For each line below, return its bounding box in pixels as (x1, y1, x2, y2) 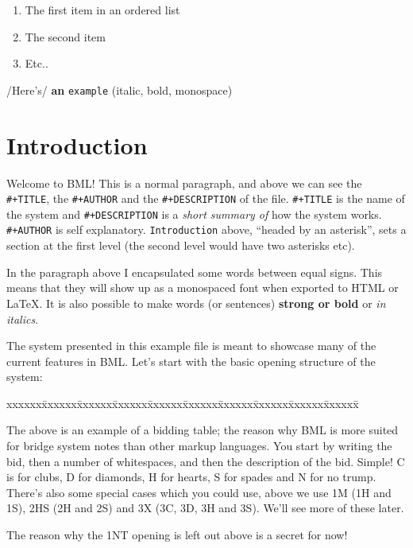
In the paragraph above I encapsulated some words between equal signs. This (6, 263, 383, 280)
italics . (6, 310, 39, 327)
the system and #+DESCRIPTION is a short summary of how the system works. (6, 205, 382, 222)
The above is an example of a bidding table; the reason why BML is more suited (6, 422, 399, 438)
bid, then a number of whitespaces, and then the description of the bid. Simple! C (6, 453, 405, 469)
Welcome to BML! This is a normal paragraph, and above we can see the (6, 174, 362, 191)
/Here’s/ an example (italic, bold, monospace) (6, 81, 233, 98)
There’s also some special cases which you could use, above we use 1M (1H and (6, 484, 392, 500)
